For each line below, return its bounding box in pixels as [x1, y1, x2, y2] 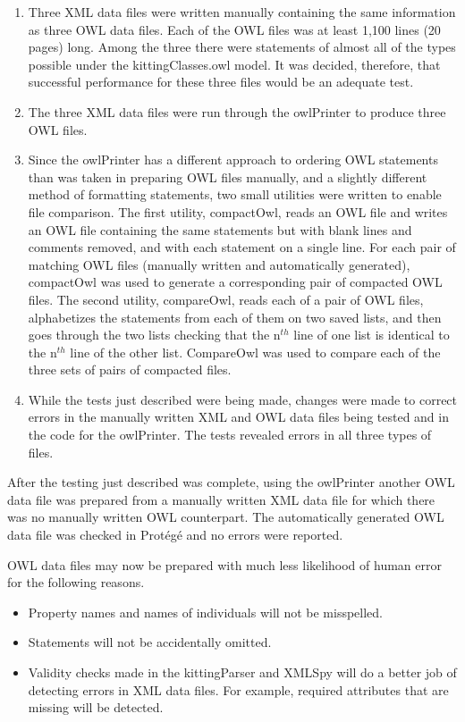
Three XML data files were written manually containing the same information [28, 3, 456, 21]
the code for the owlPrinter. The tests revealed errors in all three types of [28, 425, 432, 444]
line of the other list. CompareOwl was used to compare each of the [70, 342, 441, 361]
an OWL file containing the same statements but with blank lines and [28, 220, 412, 239]
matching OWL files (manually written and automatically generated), [28, 255, 410, 273]
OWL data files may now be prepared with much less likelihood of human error [7, 555, 442, 574]
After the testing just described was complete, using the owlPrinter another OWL [7, 473, 455, 491]
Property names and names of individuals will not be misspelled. [28, 602, 383, 621]
